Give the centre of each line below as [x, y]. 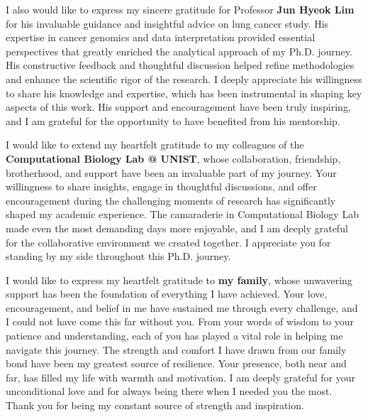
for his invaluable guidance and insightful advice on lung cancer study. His [167, 23]
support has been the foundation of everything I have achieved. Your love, [167, 294]
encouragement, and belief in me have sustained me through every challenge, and [182, 307]
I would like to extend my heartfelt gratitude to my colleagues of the [155, 145]
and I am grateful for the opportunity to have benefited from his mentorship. [173, 120]
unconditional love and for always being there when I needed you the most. [169, 391]
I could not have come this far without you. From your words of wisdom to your [180, 321]
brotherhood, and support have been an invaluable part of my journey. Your [171, 172]
